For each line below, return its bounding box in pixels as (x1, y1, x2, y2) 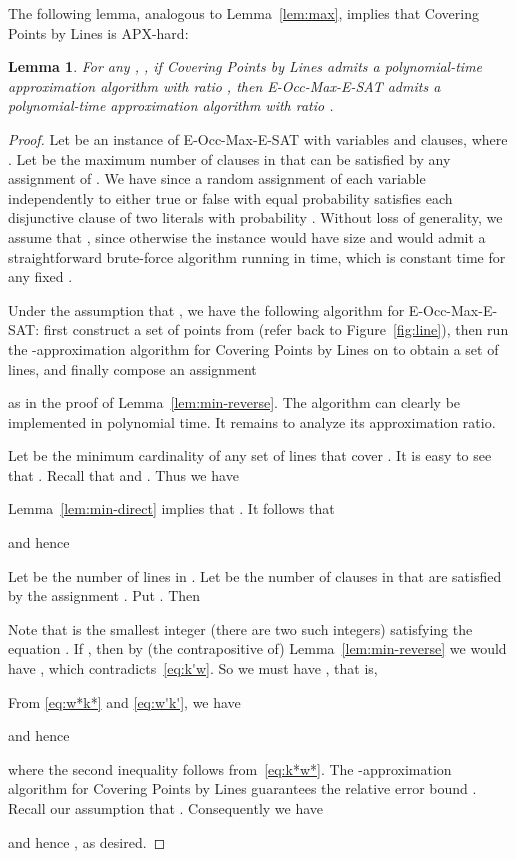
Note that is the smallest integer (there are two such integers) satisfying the (8, 618, 473, 639)
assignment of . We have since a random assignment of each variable (8, 168, 426, 189)
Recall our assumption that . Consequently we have (8, 798, 324, 818)
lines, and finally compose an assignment (8, 358, 257, 379)
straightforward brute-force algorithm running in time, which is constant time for (8, 246, 506, 267)
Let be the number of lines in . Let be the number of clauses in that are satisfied (8, 565, 502, 586)
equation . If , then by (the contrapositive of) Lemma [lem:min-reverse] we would (8, 638, 507, 659)
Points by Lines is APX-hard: (8, 22, 189, 43)
